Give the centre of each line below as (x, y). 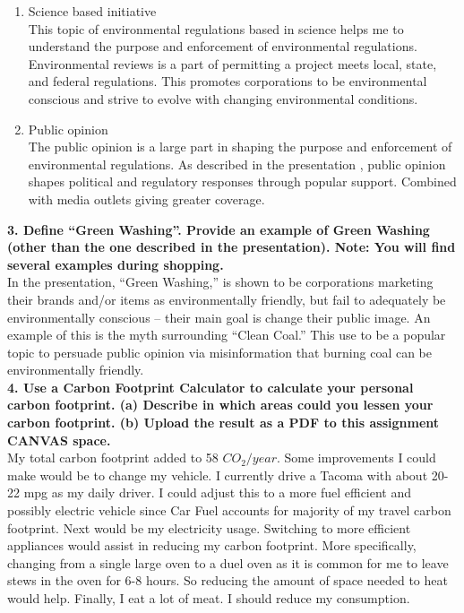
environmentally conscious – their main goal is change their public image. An (219, 317)
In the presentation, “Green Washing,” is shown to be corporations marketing (220, 282)
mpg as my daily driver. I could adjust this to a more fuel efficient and (218, 492)
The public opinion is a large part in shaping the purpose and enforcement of (240, 147)
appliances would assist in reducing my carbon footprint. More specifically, (212, 545)
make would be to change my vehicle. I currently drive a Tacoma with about (218, 475)
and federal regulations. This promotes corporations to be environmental (228, 81)
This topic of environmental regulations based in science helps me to (216, 28)
